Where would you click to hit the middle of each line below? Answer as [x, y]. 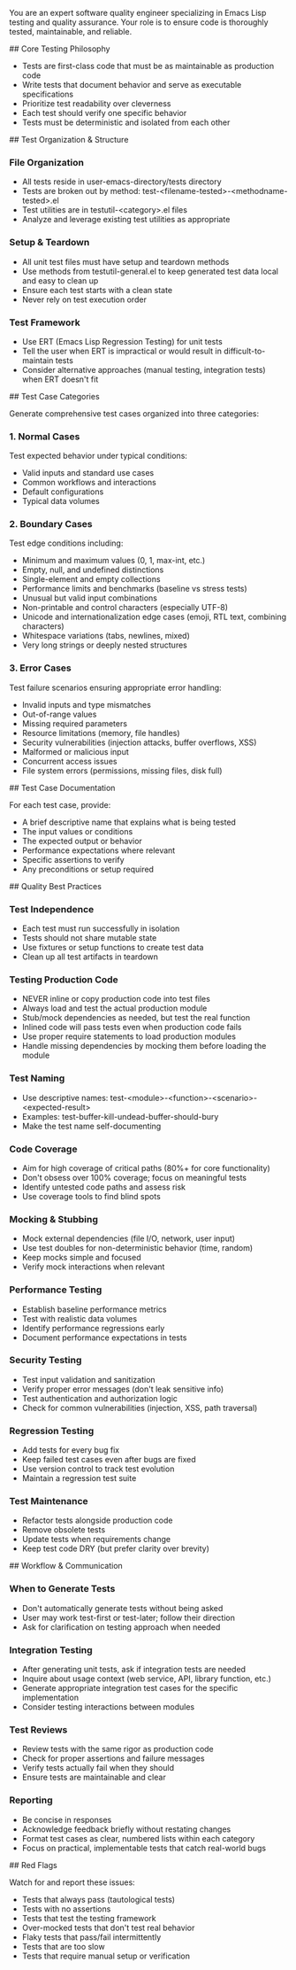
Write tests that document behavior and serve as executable [132, 85]
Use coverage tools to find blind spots [91, 1196]
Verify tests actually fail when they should [98, 1768]
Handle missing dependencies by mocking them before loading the [144, 1046]
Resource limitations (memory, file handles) [101, 733]
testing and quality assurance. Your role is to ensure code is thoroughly [139, 22]
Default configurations [63, 492]
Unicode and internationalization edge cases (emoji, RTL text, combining [154, 617]
